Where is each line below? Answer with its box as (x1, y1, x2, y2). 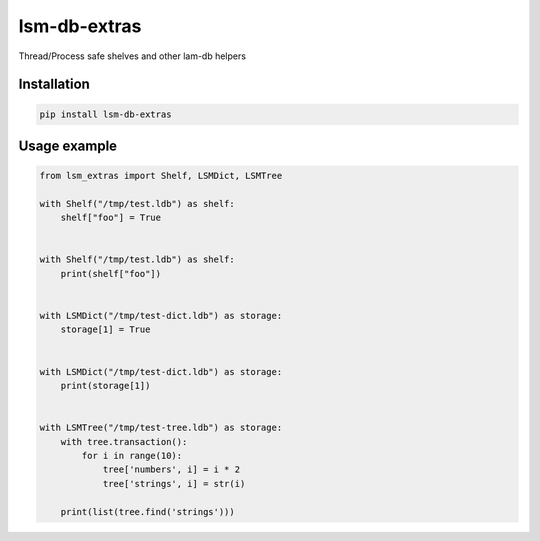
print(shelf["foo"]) (60, 268, 162, 279)
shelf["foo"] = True (60, 212, 162, 224)
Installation (18, 76, 90, 93)
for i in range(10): (81, 450, 183, 461)
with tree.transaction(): (60, 436, 188, 447)
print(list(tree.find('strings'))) (60, 506, 235, 517)
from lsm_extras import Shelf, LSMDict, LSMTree (39, 170, 283, 182)
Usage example (18, 137, 118, 154)
